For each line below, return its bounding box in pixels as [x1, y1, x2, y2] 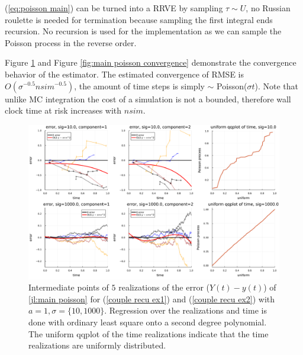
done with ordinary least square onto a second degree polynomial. [28, 315, 267, 328]
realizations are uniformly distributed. [28, 339, 166, 351]
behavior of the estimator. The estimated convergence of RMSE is [5, 67, 244, 80]
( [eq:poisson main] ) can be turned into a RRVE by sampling [5, 2, 223, 14]
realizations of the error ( [118, 281, 210, 293]
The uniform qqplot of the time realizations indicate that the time [28, 327, 269, 340]
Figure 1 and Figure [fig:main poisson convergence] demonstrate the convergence [5, 56, 296, 69]
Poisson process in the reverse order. [5, 36, 137, 49]
